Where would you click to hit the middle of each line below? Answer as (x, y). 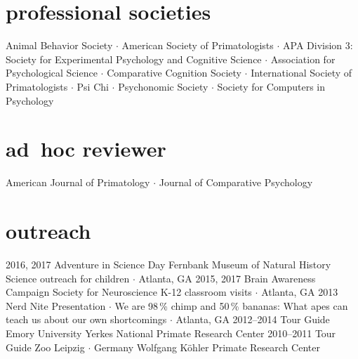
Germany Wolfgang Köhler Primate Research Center (207, 347)
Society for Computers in (271, 86)
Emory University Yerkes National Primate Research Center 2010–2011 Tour (171, 333)
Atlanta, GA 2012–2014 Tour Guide (253, 319)
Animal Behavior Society (59, 45)
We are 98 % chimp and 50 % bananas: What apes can (231, 305)
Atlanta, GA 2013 (300, 292)
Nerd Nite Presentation (56, 305)
